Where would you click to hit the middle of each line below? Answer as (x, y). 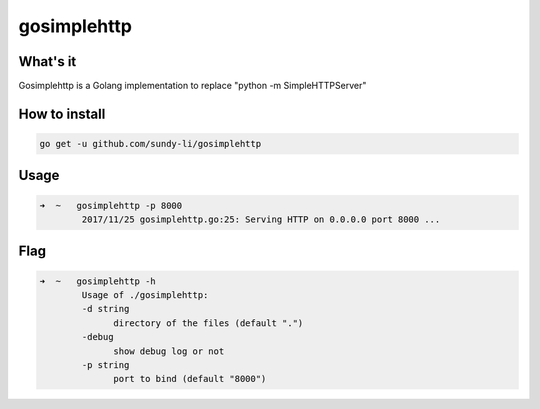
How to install (62, 113)
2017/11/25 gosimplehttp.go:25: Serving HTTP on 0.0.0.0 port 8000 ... (261, 219)
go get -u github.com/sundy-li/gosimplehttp (150, 144)
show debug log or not (169, 351)
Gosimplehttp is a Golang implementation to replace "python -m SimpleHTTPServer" (192, 86)
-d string (105, 309)
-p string (105, 364)
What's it (47, 61)
